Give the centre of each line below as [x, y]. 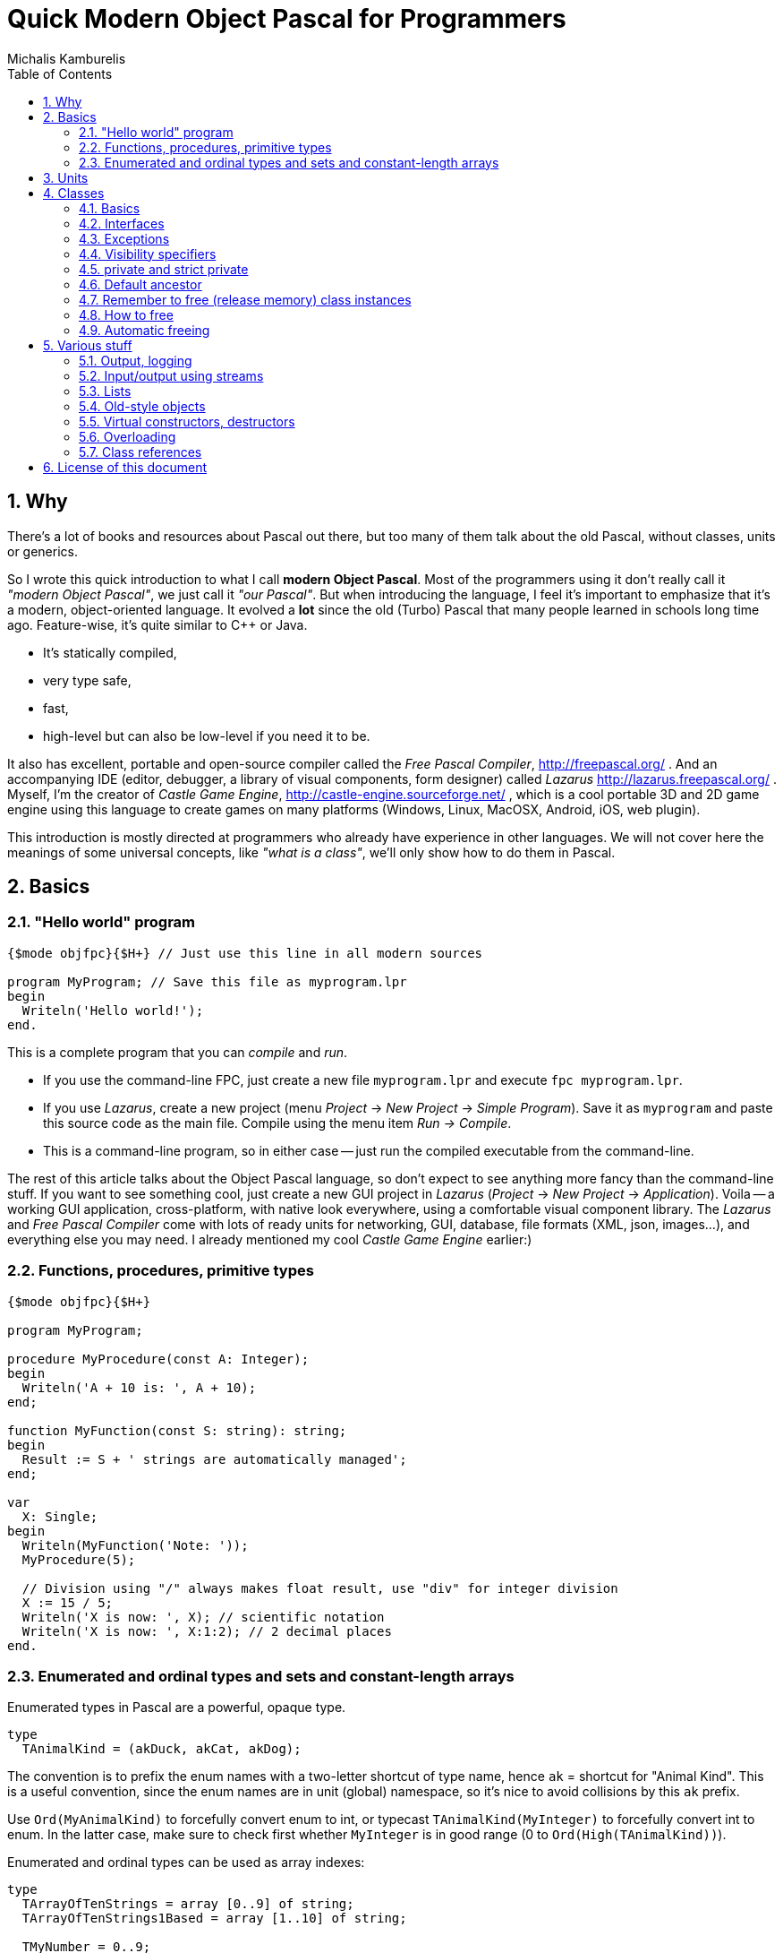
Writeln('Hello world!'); [113, 1010]
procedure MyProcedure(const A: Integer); [158, 1359]
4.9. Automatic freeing [145, 330]
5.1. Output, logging [136, 360]
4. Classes [74, 193]
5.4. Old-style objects [142, 406]
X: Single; [60, 1516]
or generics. [43, 551]
